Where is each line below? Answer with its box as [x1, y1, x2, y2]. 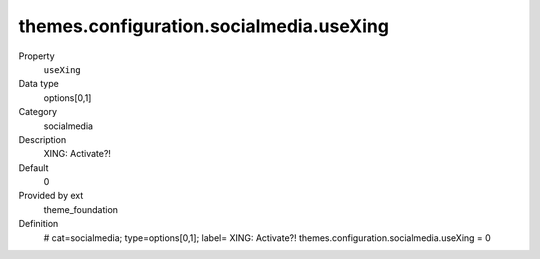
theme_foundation [43, 203, 119, 215]
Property [18, 50, 55, 62]
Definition [18, 218, 59, 230]
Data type [18, 78, 59, 90]
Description [18, 133, 67, 145]
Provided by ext [18, 190, 84, 202]
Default [18, 161, 49, 174]
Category [18, 106, 58, 118]
